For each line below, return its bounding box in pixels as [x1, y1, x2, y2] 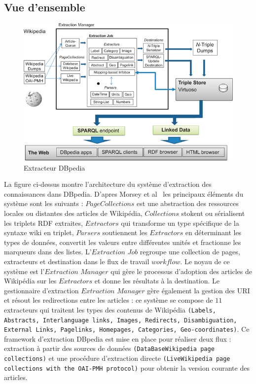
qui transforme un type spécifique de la [121, 217, 239, 228]
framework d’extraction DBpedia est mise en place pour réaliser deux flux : [4, 333, 231, 344]
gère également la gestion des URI [147, 285, 250, 295]
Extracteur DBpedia [24, 162, 85, 173]
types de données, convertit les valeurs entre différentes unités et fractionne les [4, 237, 241, 247]
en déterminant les [185, 227, 242, 238]
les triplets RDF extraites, [4, 217, 83, 228]
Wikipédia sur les [4, 276, 57, 286]
